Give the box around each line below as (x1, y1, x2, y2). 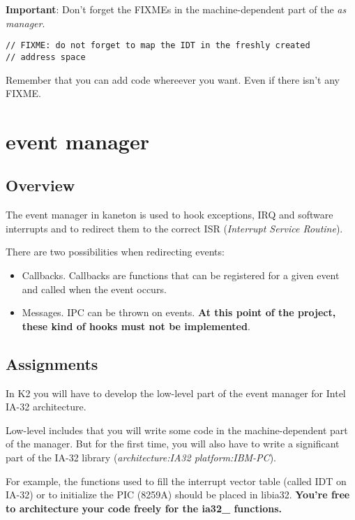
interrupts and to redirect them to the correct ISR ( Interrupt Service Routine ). (6, 221, 343, 235)
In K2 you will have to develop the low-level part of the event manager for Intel (6, 385, 346, 400)
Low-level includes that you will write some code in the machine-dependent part (6, 422, 348, 437)
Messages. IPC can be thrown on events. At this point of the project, (22, 305, 336, 320)
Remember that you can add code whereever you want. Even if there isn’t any (6, 72, 340, 87)
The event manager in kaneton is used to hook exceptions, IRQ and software (6, 207, 333, 222)
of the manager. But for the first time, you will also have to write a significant (6, 436, 340, 451)
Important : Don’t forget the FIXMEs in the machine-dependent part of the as (6, 2, 347, 16)
